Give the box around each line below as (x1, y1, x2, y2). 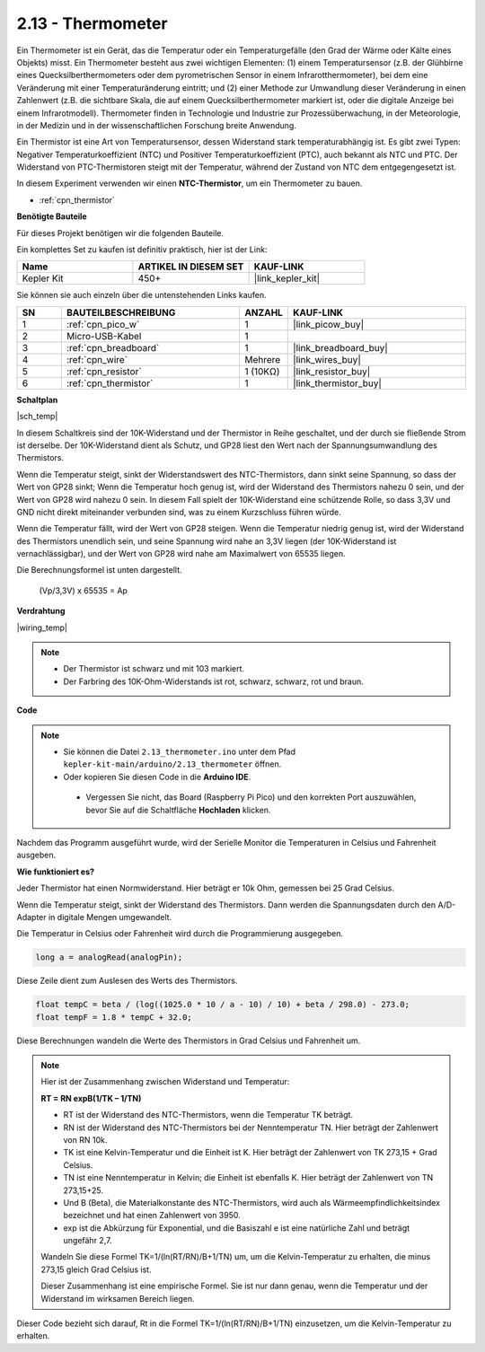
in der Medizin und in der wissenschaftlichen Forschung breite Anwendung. (16, 119, 296, 130)
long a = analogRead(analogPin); (35, 953, 183, 962)
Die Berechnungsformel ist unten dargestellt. (16, 565, 183, 575)
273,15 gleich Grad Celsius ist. (40, 1264, 152, 1275)
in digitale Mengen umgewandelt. (48, 911, 172, 922)
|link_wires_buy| (293, 353, 361, 365)
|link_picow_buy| (293, 318, 364, 330)
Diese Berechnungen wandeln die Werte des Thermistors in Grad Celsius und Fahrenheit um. (16, 1035, 361, 1046)
